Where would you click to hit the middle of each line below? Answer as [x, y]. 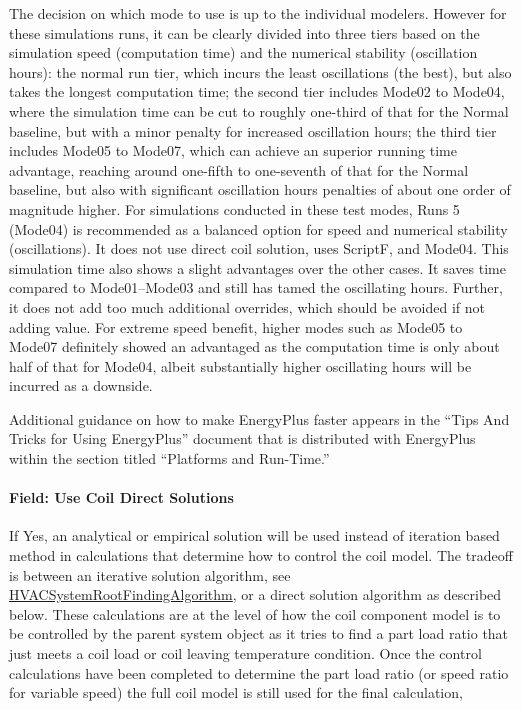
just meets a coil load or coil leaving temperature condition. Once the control [245, 653]
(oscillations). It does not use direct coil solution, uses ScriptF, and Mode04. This [259, 248]
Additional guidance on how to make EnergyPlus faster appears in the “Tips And [259, 418]
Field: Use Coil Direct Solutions [121, 497]
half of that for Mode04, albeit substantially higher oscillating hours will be [240, 365]
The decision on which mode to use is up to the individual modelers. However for [258, 13]
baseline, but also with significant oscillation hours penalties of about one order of [260, 189]
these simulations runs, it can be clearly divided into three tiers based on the [244, 32]
